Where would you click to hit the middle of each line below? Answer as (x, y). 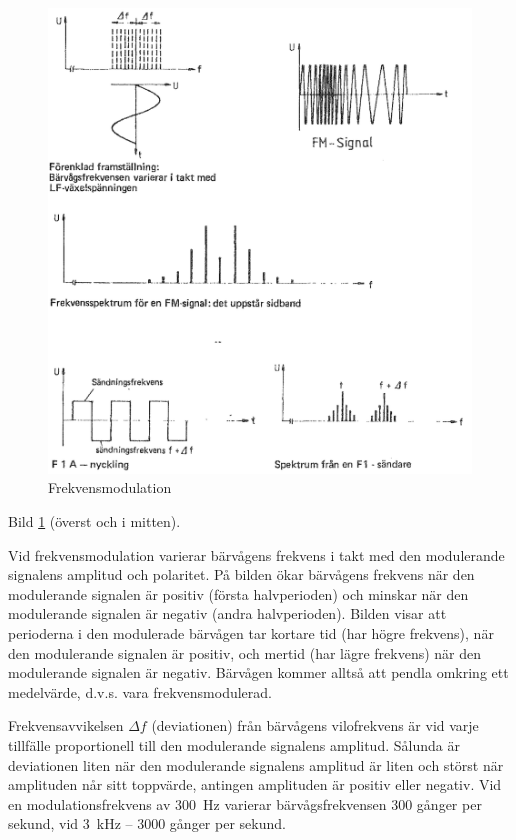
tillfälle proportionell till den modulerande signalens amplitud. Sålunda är (234, 744)
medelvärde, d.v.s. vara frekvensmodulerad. (140, 691)
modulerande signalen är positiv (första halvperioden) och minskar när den (238, 593)
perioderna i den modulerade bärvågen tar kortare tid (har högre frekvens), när (251, 633)
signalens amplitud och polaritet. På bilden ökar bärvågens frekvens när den (241, 574)
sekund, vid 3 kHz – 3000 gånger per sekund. (147, 823)
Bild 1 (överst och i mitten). (94, 521)
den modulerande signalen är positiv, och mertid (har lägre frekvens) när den (245, 652)
